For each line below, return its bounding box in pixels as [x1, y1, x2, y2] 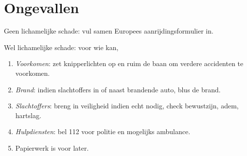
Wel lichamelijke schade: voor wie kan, [4, 42, 119, 52]
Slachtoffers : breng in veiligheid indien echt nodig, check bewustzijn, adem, [15, 101, 239, 111]
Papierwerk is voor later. [15, 142, 89, 153]
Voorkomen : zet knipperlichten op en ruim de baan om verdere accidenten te [15, 58, 244, 69]
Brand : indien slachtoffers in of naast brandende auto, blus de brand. [15, 84, 221, 94]
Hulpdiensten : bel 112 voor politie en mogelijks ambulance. [15, 126, 191, 137]
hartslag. [15, 110, 41, 120]
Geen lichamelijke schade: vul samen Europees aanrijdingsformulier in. [4, 26, 213, 36]
